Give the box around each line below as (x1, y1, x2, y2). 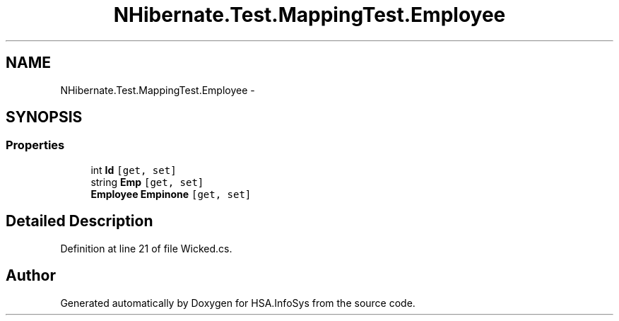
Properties (6, 138, 65, 153)
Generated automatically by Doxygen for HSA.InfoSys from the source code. (60, 296, 415, 309)
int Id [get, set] (90, 163, 177, 176)
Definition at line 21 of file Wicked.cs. (60, 242, 232, 255)
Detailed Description (6, 212, 153, 230)
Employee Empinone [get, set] (90, 187, 252, 200)
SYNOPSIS (6, 108, 83, 127)
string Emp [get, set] (90, 175, 204, 188)
